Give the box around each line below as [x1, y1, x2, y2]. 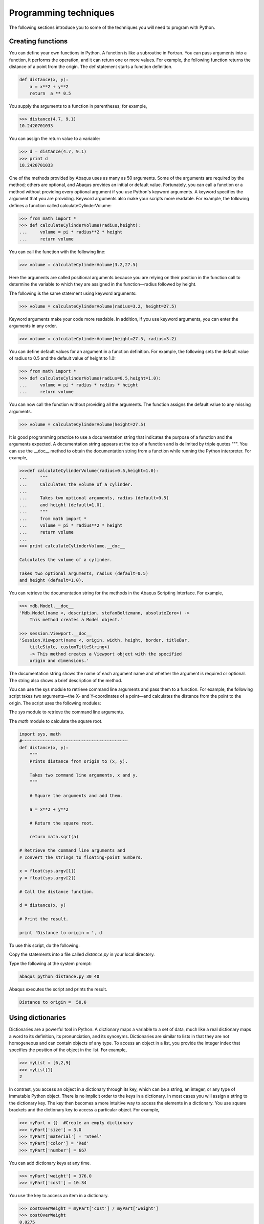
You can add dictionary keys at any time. [9, 1160, 91, 1166]
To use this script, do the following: [9, 942, 80, 948]
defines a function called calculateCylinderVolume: [9, 202, 112, 208]
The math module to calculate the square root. [9, 718, 103, 724]
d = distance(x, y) [19, 902, 66, 908]
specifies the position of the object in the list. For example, [9, 1047, 127, 1053]
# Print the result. [19, 916, 68, 922]
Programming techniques [9, 7, 115, 18]
